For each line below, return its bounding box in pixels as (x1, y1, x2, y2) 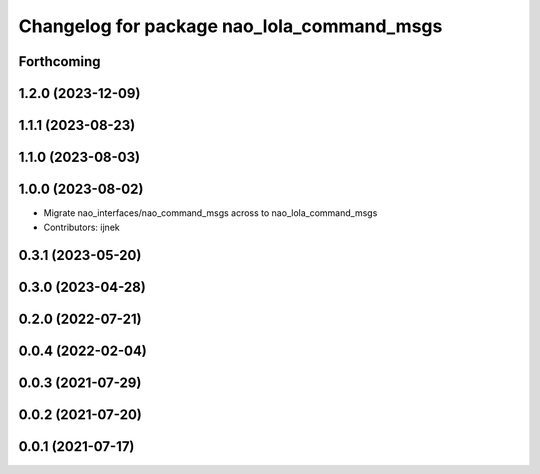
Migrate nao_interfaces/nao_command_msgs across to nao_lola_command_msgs (43, 207, 378, 219)
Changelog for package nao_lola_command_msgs (18, 15, 443, 37)
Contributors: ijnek (43, 221, 120, 233)
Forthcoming (18, 53, 101, 70)
